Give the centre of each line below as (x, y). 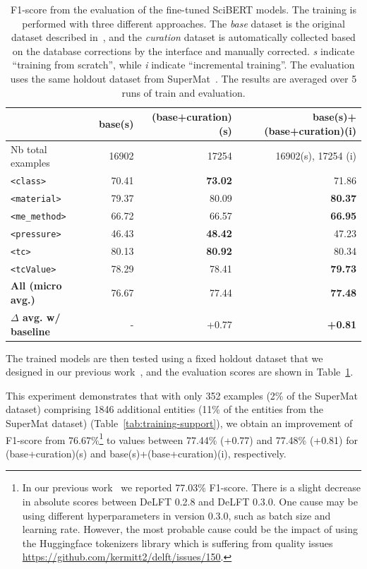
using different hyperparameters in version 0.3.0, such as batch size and (176, 515)
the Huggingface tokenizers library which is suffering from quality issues (178, 543)
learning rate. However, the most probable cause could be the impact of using (190, 529)
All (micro (36, 286)
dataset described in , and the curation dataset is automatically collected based (183, 37)
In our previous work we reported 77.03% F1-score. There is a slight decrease (191, 487)
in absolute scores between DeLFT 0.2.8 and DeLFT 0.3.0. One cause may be (190, 501)
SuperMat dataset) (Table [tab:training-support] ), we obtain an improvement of (179, 423)
